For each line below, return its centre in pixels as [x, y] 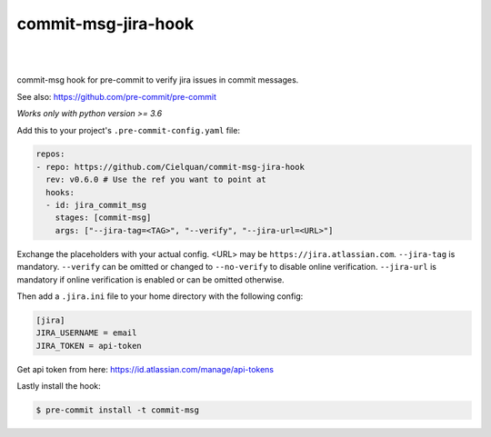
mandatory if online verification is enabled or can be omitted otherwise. [151, 279]
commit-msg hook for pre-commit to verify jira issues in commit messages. [158, 80]
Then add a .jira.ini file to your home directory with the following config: [160, 296]
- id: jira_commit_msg [96, 205]
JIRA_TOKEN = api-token [89, 346]
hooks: [60, 192]
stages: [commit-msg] [103, 218]
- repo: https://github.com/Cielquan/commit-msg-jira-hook [170, 167]
